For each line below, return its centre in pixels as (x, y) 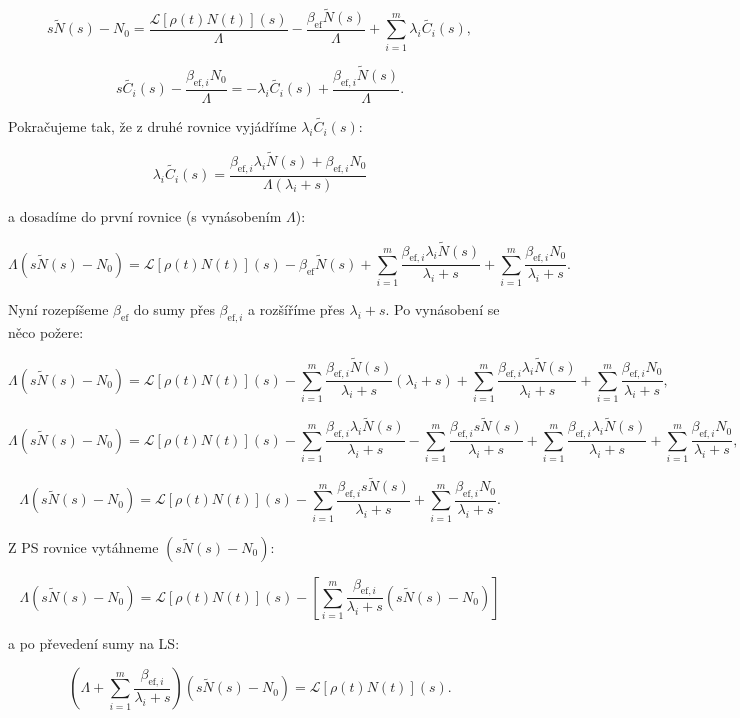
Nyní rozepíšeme (58, 309)
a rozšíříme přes (296, 309)
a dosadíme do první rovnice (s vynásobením (145, 215)
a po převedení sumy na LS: (94, 642)
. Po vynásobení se (442, 309)
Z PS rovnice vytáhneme (83, 546)
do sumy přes (174, 309)
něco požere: (46, 331)
